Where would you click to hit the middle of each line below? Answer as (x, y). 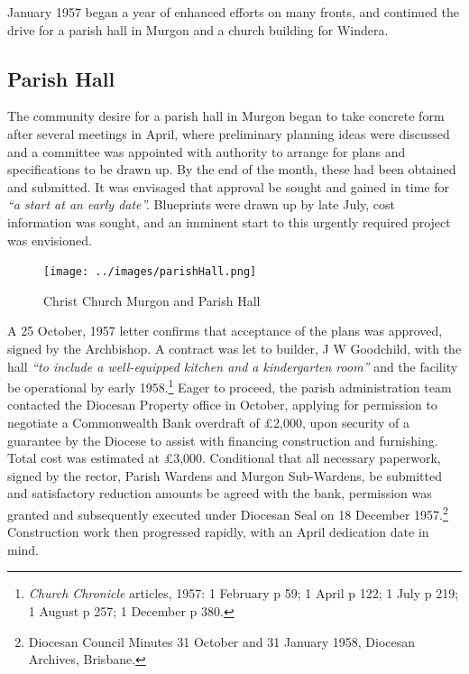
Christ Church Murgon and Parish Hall (152, 300)
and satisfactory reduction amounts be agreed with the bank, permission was (220, 493)
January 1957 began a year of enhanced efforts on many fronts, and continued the (234, 12)
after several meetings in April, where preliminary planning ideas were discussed (229, 133)
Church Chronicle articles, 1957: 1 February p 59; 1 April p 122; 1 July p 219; (244, 593)
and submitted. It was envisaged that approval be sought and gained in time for (229, 186)
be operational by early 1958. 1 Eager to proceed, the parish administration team (230, 386)
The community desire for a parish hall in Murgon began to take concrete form (226, 116)
